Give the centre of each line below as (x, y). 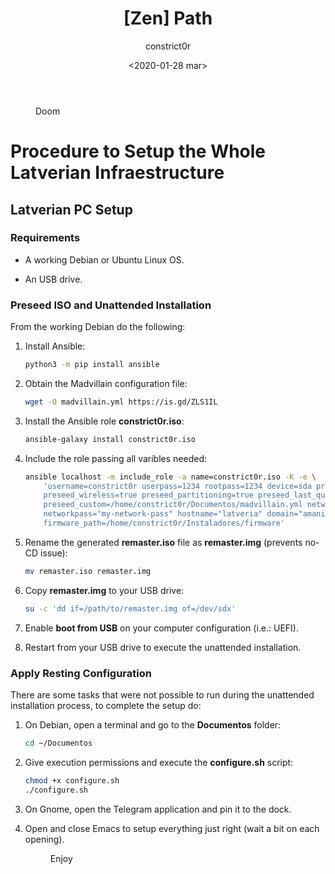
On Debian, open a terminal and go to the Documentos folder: (153, 725)
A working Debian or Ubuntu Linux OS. (104, 259)
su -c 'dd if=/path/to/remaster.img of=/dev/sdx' (130, 608)
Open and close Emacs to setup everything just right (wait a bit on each (172, 828)
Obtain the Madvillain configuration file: (106, 383)
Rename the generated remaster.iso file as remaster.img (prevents (163, 542)
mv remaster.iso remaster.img (88, 571)
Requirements (45, 238)
